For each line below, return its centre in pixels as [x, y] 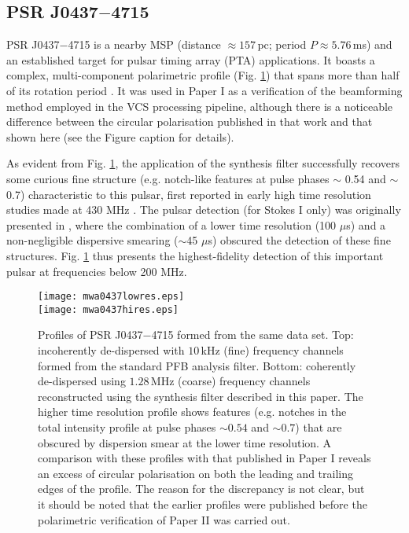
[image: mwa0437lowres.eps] [111, 297]
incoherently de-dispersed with [111, 350]
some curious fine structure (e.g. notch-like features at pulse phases [168, 178]
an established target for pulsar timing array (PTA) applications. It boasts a [191, 59]
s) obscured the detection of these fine [299, 240]
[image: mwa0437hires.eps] [108, 309]
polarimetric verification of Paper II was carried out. [164, 519]
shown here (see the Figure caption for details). [120, 136]
